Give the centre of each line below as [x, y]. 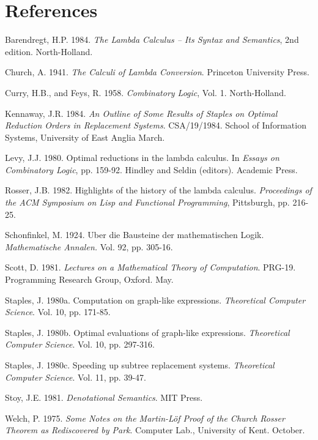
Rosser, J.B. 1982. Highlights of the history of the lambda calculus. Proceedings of [158, 190]
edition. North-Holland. [49, 51]
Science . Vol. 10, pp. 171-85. [58, 312]
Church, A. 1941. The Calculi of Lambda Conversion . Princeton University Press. [157, 72]
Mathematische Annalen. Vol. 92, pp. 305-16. [89, 246]
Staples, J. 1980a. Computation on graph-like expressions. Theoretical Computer [155, 300]
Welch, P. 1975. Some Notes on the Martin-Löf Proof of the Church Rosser [145, 418]
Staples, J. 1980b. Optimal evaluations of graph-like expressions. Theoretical [147, 332]
